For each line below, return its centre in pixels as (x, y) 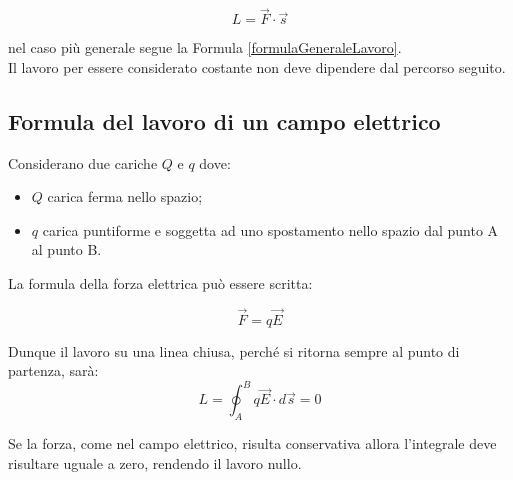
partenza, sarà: (53, 370)
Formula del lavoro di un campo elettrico (224, 120)
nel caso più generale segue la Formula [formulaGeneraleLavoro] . (205, 47)
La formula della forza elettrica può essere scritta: (160, 282)
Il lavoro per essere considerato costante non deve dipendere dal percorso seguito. (257, 66)
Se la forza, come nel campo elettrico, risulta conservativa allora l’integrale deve (252, 443)
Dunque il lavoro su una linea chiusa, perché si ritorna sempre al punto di (234, 350)
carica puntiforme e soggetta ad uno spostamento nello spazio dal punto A (270, 229)
